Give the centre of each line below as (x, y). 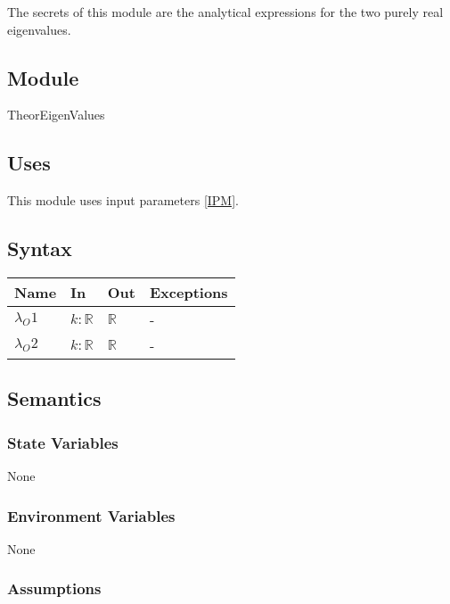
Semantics (54, 398)
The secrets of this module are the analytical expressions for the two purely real (225, 12)
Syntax (40, 248)
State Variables (63, 442)
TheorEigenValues (56, 115)
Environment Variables (91, 515)
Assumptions (54, 588)
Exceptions (189, 292)
